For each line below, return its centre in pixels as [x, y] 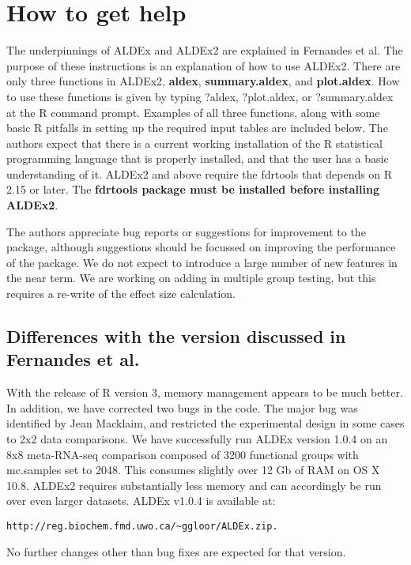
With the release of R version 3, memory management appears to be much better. [205, 392]
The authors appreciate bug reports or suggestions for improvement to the [186, 231]
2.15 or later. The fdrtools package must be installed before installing [193, 189]
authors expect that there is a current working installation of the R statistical [194, 143]
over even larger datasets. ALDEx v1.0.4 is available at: [141, 501]
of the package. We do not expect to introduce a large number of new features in [202, 262]
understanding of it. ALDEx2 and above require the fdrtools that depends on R [200, 173]
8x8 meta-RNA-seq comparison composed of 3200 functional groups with [183, 454]
